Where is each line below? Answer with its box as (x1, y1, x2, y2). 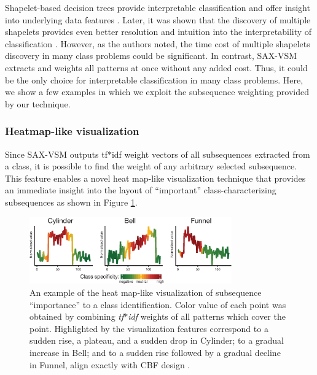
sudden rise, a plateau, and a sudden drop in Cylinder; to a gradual (29, 334, 284, 347)
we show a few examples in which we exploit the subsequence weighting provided (5, 85, 309, 98)
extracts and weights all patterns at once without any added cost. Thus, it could (5, 61, 308, 74)
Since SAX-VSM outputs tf (5, 147, 108, 160)
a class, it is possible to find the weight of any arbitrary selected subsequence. (5, 160, 297, 172)
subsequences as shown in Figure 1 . (5, 195, 138, 208)
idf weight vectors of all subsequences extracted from (111, 147, 310, 160)
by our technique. (5, 97, 71, 110)
